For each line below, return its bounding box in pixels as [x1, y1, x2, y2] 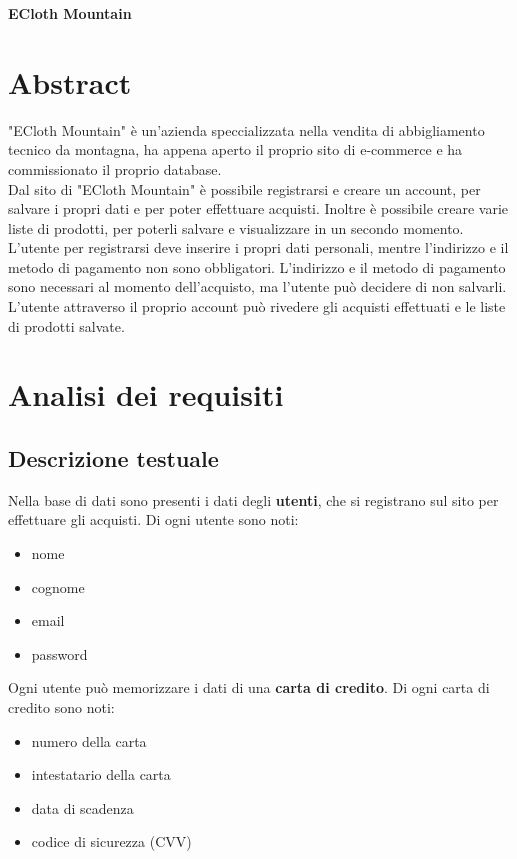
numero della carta [31, 730, 147, 751]
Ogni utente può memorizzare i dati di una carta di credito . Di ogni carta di [8, 677, 490, 698]
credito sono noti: [8, 696, 115, 717]
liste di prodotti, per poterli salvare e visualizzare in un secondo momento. [8, 217, 464, 238]
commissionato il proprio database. [8, 158, 222, 179]
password [31, 643, 88, 664]
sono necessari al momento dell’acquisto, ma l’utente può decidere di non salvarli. [8, 276, 507, 297]
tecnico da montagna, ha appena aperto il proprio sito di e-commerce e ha [8, 139, 463, 160]
